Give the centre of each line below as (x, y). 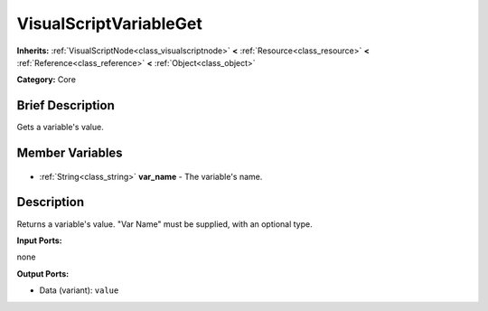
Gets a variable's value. (60, 127)
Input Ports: (39, 240)
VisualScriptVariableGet (109, 24)
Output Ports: (43, 273)
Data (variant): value (79, 290)
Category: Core (47, 80)
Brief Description (66, 105)
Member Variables (70, 153)
